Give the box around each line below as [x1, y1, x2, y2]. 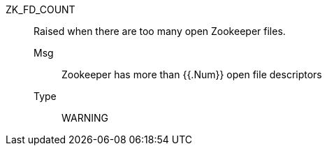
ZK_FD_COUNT [6, 3, 75, 15]
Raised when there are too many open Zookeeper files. [34, 25, 286, 37]
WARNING [61, 112, 108, 124]
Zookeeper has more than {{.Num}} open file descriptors [61, 69, 322, 80]
